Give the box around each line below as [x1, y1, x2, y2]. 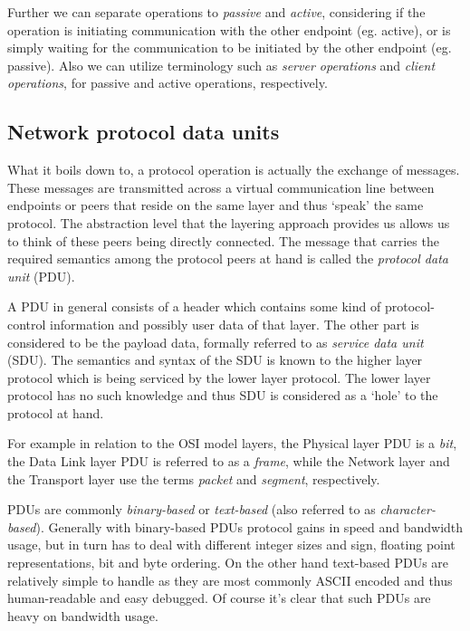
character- [379, 500, 436, 519]
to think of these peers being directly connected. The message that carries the [7, 231, 439, 250]
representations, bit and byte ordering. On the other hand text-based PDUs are [7, 553, 449, 572]
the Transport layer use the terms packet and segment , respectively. [7, 469, 380, 488]
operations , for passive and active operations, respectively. [7, 73, 328, 92]
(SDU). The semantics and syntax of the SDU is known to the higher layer [7, 350, 423, 369]
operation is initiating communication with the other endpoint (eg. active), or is [7, 20, 451, 39]
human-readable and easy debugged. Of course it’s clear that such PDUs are [7, 588, 431, 607]
